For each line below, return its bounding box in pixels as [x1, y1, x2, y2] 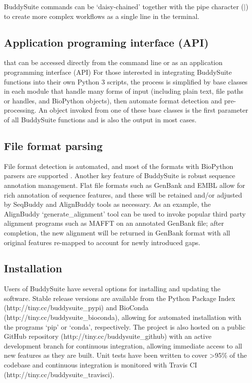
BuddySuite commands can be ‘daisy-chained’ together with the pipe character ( [4, 1, 244, 11]
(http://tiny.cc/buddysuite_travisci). [4, 369, 115, 379]
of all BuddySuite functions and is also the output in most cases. [4, 114, 197, 124]
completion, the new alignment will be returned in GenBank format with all [4, 227, 230, 237]
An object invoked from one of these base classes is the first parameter [38, 105, 248, 115]
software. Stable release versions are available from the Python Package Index [4, 293, 235, 303]
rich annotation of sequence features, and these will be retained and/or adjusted [4, 189, 242, 200]
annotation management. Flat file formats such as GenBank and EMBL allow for [4, 180, 245, 190]
